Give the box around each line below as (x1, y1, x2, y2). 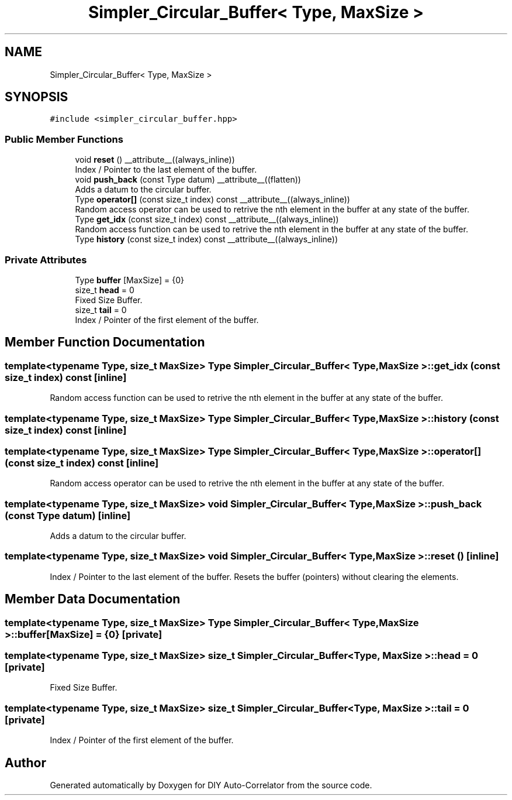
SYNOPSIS (5, 90, 68, 105)
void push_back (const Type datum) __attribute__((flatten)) (75, 174, 301, 185)
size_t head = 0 (75, 284, 134, 295)
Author (5, 755, 46, 770)
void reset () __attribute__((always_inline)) (75, 154, 235, 165)
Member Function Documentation (5, 335, 205, 350)
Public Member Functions (5, 133, 123, 145)
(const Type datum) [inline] (5, 509, 131, 521)
